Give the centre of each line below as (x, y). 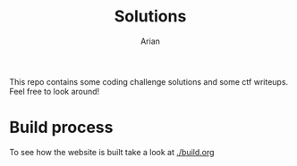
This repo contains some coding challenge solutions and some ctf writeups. (149, 81)
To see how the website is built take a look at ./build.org (112, 152)
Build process (61, 128)
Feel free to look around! (55, 91)
